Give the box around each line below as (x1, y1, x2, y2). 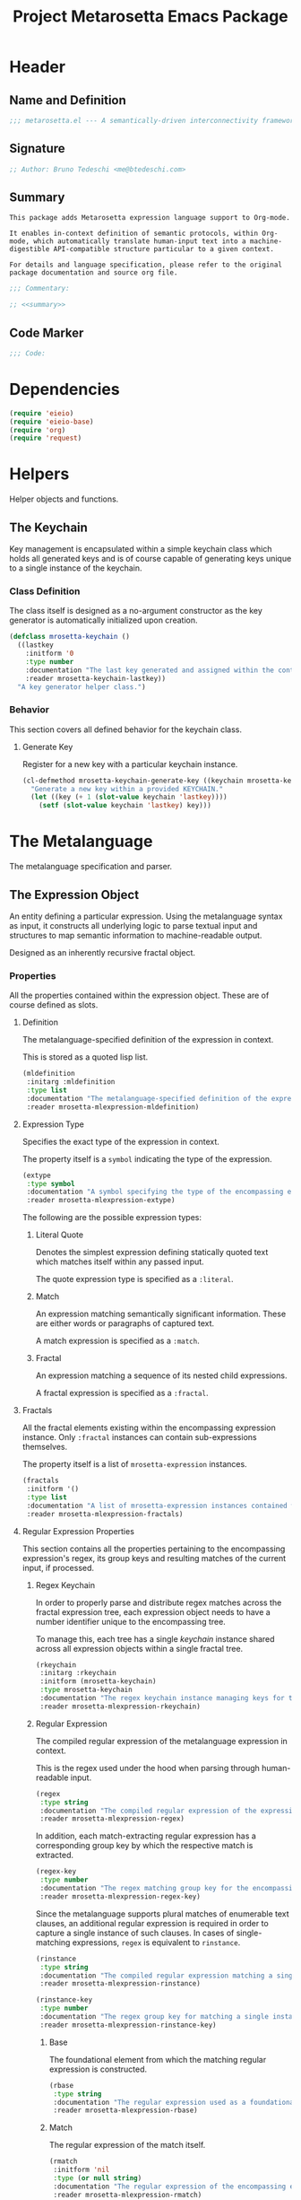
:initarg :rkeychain (39, 1669, 116, 1678)
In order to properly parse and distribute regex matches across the (35, 1597, 282, 1608)
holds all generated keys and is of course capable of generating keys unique (9, 554, 292, 563)
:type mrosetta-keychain (39, 1685, 133, 1695)
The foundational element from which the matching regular (48, 2054, 267, 2065)
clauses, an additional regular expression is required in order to (35, 1917, 269, 1928)
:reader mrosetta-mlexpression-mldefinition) (26, 1102, 200, 1112)
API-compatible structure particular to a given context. (53, 245, 275, 254)
